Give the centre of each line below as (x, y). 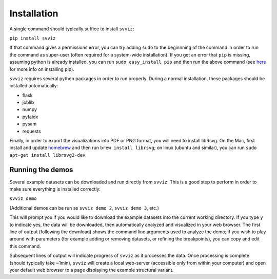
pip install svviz (33, 38)
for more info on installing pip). (42, 69)
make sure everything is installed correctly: (55, 189)
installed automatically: (34, 86)
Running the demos (41, 170)
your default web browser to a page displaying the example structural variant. (92, 270)
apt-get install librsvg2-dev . (48, 155)
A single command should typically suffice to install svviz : (72, 29)
